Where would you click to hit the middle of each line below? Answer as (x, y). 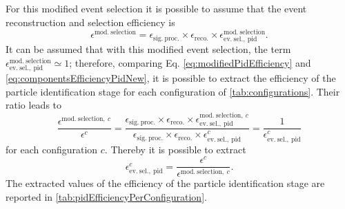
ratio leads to (34, 105)
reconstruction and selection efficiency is (90, 22)
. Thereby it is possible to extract (175, 149)
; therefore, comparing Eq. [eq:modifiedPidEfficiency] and (190, 63)
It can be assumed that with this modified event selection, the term (148, 49)
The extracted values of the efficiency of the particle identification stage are (165, 183)
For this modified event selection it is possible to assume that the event (156, 8)
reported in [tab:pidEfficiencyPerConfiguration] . (106, 196)
